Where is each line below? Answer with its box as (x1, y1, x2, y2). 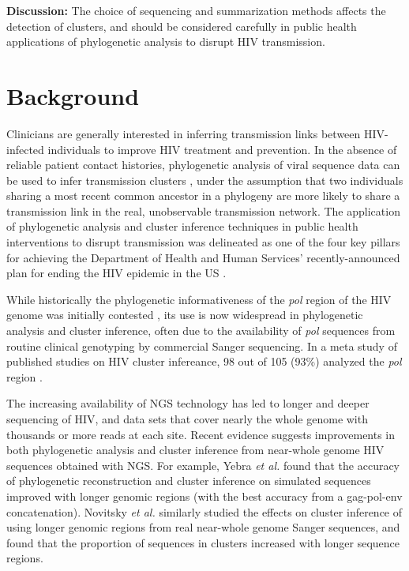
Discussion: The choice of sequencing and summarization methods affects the (6, 2, 386, 18)
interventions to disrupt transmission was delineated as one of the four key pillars (6, 234, 400, 250)
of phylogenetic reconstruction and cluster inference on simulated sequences (6, 472, 371, 489)
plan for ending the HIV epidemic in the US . (6, 265, 227, 281)
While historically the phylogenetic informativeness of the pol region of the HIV (6, 291, 392, 307)
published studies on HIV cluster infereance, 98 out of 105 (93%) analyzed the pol (6, 353, 402, 370)
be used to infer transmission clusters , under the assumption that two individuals (6, 171, 403, 188)
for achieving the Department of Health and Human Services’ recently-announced (6, 249, 400, 265)
